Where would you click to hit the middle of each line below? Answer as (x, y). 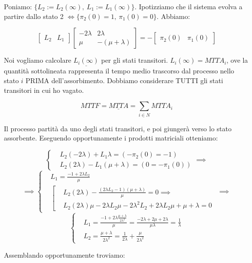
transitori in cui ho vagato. (44, 90)
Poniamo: (18, 6)
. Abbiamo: (173, 16)
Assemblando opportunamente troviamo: (65, 254)
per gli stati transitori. (135, 60)
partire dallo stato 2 (34, 16)
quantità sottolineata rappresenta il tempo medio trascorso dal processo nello (119, 71)
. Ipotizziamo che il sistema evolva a (189, 6)
